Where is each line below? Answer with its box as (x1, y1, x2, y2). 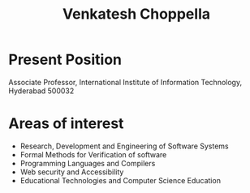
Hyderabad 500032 (8, 86, 75, 96)
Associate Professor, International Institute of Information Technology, (8, 77, 242, 87)
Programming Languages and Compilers (19, 158, 156, 168)
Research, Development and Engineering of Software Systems (19, 141, 229, 151)
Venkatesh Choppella (62, 5, 211, 24)
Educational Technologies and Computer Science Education (19, 175, 222, 185)
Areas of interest (8, 114, 124, 133)
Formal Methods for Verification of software (19, 149, 167, 159)
